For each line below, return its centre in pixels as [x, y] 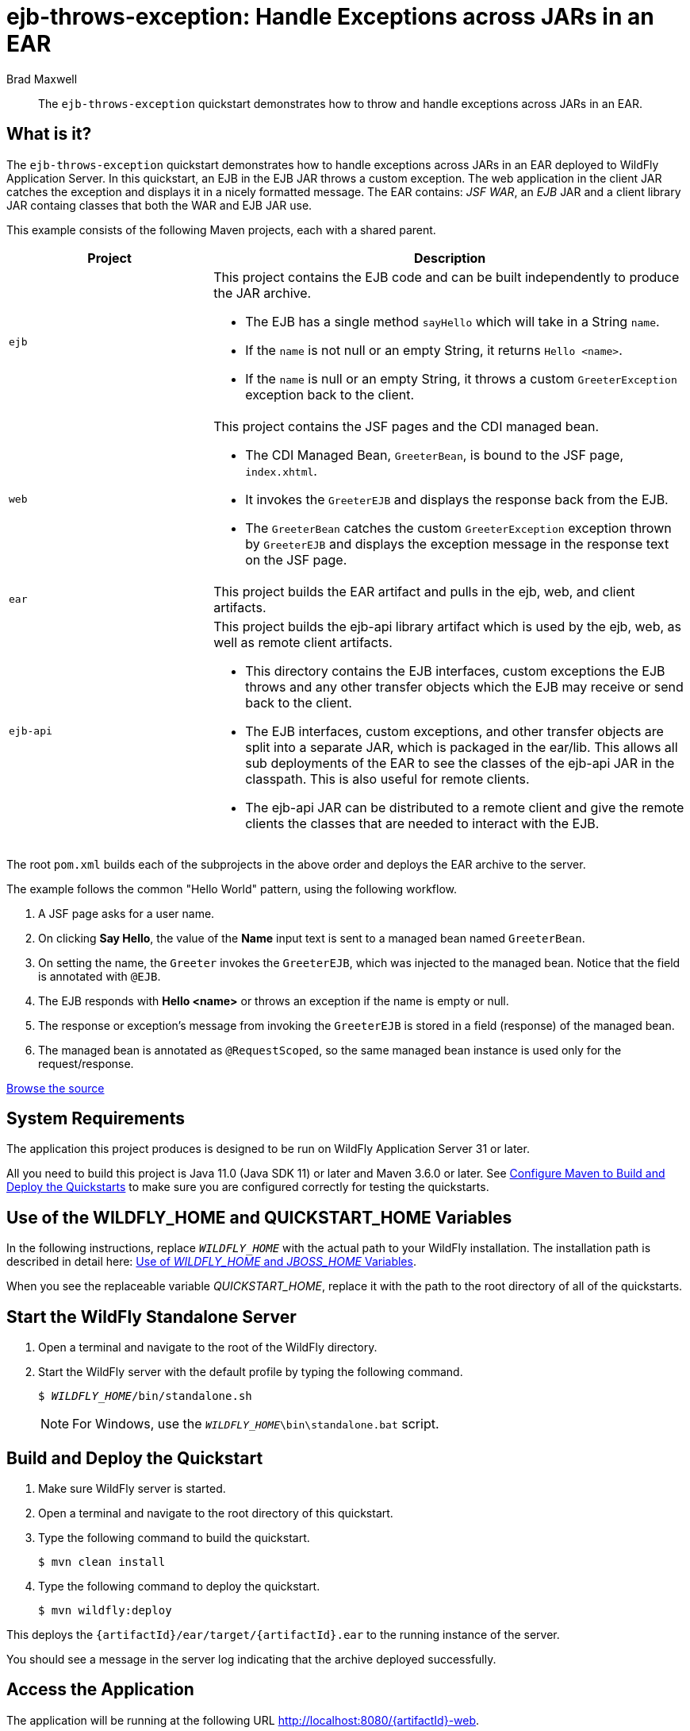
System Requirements [96, 1119]
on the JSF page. [296, 559]
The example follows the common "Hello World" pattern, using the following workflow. [232, 889]
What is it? [49, 134]
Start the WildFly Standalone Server [151, 1317]
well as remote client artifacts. [303, 642]
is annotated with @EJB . [100, 976]
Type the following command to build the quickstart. [174, 1537]
